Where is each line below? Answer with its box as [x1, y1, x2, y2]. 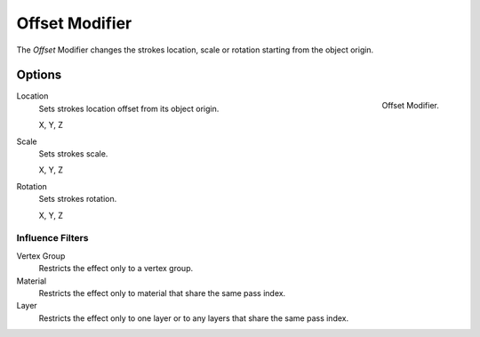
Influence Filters [16, 232, 89, 245]
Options [16, 68, 62, 83]
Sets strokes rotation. [38, 194, 117, 205]
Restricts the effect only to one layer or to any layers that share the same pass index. [38, 312, 349, 324]
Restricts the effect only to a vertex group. [38, 263, 194, 274]
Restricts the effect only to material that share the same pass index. [38, 287, 286, 298]
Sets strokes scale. [38, 148, 108, 159]
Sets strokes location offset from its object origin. [38, 103, 220, 114]
